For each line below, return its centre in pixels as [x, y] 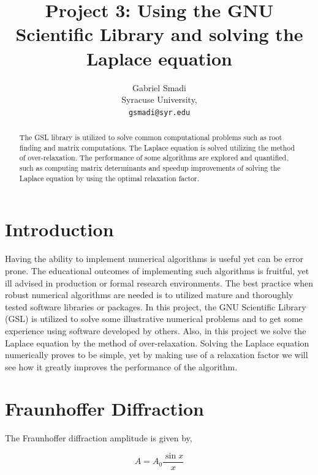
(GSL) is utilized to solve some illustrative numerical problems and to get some [154, 319]
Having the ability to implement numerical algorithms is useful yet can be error [154, 259]
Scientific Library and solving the [159, 34]
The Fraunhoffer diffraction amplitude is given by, [99, 438]
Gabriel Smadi [159, 87]
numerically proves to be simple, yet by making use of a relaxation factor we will [157, 355]
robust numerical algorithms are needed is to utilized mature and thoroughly [149, 295]
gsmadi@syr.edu [159, 112]
